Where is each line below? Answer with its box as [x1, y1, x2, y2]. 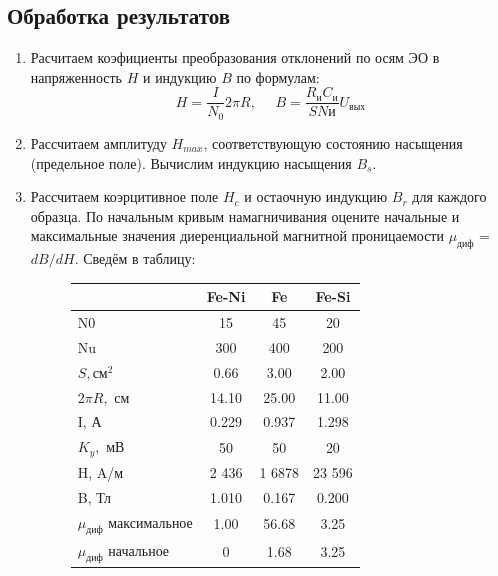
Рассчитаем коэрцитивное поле [30, 186, 219, 207]
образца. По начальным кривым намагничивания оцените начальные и [30, 205, 460, 226]
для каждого [412, 186, 487, 207]
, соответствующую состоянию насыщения [203, 132, 463, 153]
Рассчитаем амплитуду [30, 132, 167, 153]
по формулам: [236, 66, 320, 87]
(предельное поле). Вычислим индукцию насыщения [30, 152, 352, 173]
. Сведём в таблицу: [74, 248, 196, 269]
